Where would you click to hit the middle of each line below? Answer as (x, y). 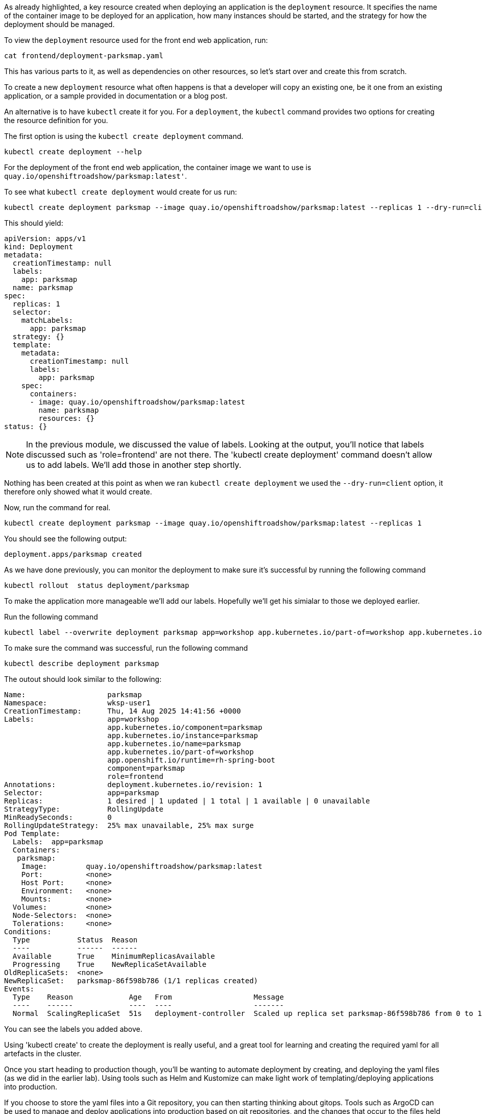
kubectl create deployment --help (73, 152)
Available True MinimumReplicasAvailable (114, 956)
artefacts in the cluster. (43, 1053)
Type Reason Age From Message (148, 997)
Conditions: (28, 932)
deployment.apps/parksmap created (73, 554)
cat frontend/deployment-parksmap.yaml (84, 56)
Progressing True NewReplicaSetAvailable (110, 964)
